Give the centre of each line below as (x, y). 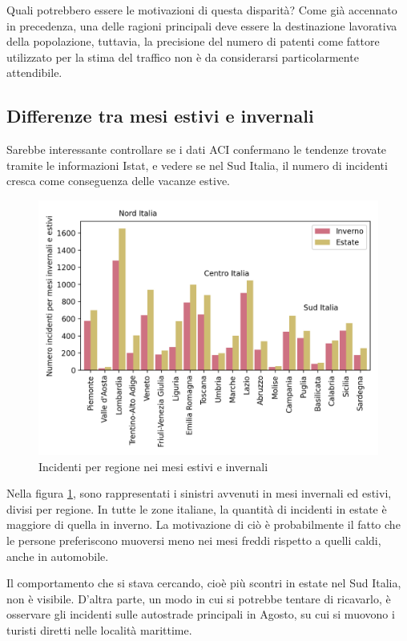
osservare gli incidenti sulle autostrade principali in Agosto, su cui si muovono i (201, 614)
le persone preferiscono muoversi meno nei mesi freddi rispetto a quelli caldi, (194, 540)
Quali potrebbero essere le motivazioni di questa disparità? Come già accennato (202, 10)
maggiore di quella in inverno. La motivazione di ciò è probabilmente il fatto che (203, 524)
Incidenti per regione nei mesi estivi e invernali (153, 466)
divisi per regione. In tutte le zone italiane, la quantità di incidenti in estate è (197, 508)
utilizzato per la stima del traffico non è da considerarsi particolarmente (183, 56)
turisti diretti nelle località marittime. (99, 629)
